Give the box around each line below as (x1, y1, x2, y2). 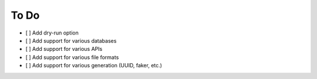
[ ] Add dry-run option (25, 29, 79, 36)
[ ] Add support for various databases (25, 37, 117, 44)
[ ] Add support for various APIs (25, 46, 103, 53)
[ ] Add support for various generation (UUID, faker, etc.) (25, 62, 163, 69)
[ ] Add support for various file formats (25, 53, 119, 61)
